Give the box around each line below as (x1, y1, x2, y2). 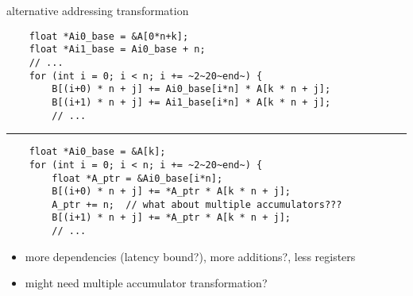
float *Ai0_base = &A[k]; (29, 146, 166, 158)
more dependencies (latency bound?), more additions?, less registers (25, 248, 356, 264)
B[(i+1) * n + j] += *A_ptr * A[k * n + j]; (52, 212, 291, 224)
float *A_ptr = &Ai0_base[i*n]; (52, 172, 223, 184)
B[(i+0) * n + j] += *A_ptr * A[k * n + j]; (52, 186, 291, 198)
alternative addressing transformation (6, 2, 189, 18)
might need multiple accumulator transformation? (25, 275, 268, 291)
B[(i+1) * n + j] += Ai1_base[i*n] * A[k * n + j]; (52, 96, 331, 108)
